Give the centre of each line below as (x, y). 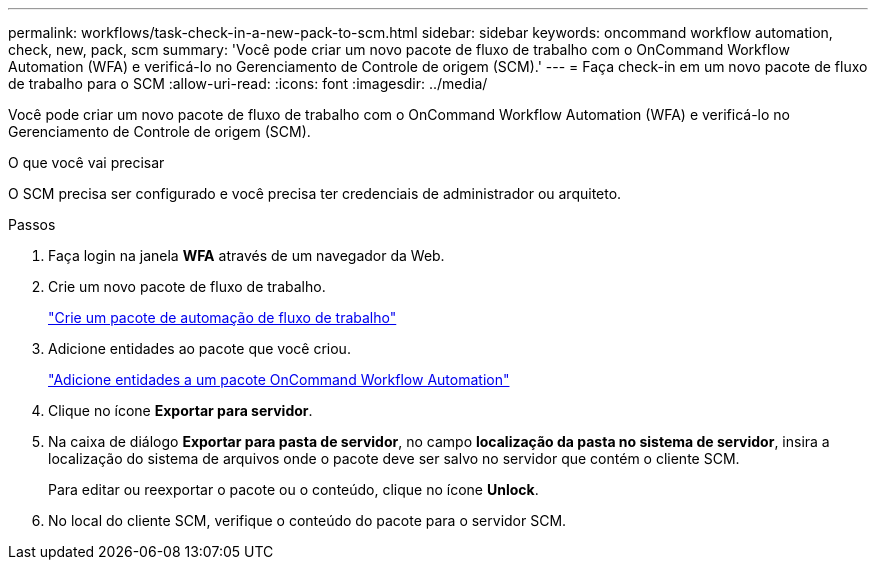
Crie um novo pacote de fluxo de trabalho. (187, 286)
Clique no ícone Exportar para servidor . (180, 410)
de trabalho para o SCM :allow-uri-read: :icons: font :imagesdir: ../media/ (248, 83)
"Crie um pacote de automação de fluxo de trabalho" (222, 317)
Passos (32, 224)
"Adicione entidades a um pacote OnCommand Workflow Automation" (279, 379)
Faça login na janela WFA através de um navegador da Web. (246, 255)
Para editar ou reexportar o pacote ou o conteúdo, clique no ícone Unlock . (293, 489)
